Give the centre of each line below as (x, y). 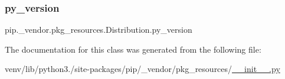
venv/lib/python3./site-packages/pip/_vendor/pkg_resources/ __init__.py (142, 69)
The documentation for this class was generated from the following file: (133, 49)
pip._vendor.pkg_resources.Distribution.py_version (99, 30)
